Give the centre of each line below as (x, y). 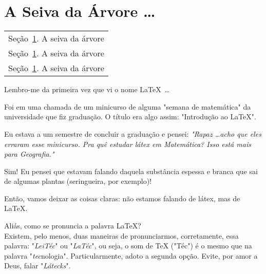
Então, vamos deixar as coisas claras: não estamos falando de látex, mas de (122, 198)
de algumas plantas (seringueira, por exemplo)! (78, 181)
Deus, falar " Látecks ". (37, 266)
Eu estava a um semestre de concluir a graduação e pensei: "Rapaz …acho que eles (133, 133)
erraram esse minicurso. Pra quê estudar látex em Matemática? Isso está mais (128, 144)
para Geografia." (29, 154)
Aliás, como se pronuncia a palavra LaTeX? (73, 226)
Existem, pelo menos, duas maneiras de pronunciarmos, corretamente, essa (121, 235)
